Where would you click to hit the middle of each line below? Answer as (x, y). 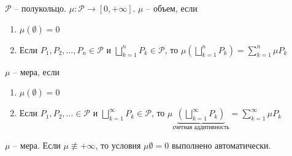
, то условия (118, 145)
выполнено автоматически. (221, 145)
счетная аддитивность (201, 128)
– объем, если (172, 8)
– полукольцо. (40, 8)
